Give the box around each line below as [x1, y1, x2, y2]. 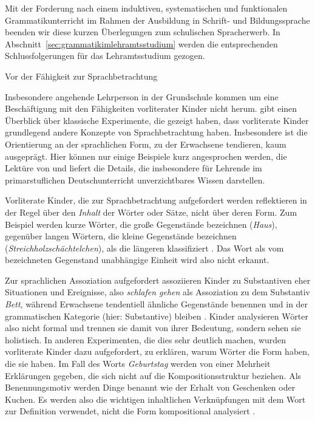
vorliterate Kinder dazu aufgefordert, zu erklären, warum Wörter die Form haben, [5, 345, 310, 358]
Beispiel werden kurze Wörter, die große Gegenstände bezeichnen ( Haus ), [5, 217, 277, 230]
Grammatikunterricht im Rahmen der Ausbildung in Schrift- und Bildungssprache [5, 13, 310, 26]
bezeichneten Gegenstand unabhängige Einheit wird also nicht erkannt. [5, 253, 269, 266]
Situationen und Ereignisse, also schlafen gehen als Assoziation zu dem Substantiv [5, 286, 310, 298]
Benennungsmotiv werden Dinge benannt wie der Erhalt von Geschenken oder [5, 381, 296, 394]
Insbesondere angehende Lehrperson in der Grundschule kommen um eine [5, 90, 279, 103]
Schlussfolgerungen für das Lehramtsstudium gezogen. [5, 49, 205, 62]
